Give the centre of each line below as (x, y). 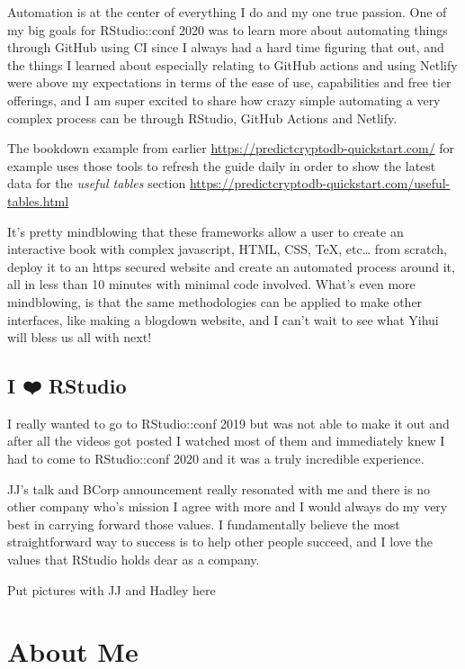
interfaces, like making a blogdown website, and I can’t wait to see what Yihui (223, 319)
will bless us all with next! (80, 337)
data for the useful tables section (97, 183)
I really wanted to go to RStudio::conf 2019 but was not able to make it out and (228, 423)
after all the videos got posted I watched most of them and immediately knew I (226, 441)
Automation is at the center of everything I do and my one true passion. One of (227, 12)
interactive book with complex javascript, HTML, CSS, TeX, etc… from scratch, (227, 249)
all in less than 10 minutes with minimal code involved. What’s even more (211, 284)
